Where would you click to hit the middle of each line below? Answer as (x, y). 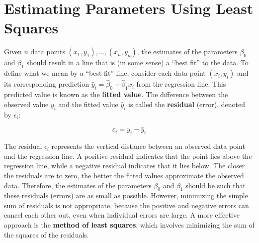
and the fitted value (88, 104)
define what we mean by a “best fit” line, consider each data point (105, 73)
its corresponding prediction (47, 84)
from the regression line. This (181, 84)
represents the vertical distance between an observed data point (148, 146)
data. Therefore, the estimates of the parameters (78, 185)
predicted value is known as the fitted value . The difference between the (116, 94)
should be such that (216, 185)
